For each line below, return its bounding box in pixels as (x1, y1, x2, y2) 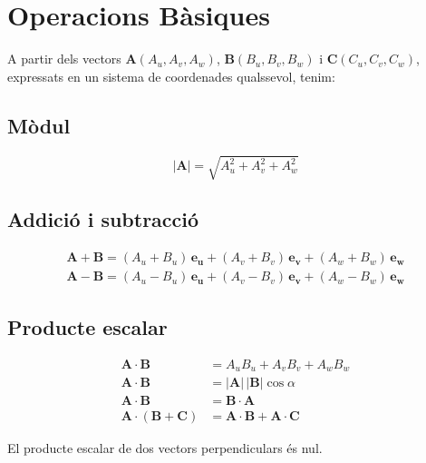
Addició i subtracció (7, 205, 199, 233)
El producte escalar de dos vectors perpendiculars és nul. (7, 438, 323, 458)
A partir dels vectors (7, 49, 121, 68)
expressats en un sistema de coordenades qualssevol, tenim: (7, 66, 335, 85)
